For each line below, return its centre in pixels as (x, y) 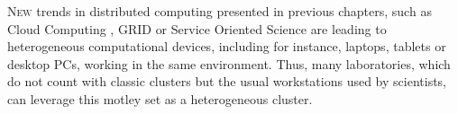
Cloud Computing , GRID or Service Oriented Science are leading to (197, 28)
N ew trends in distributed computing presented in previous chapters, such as (220, 11)
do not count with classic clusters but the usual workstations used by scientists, (227, 81)
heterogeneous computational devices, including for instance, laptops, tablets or (227, 46)
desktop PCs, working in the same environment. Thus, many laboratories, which (229, 63)
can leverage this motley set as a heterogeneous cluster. (160, 98)
